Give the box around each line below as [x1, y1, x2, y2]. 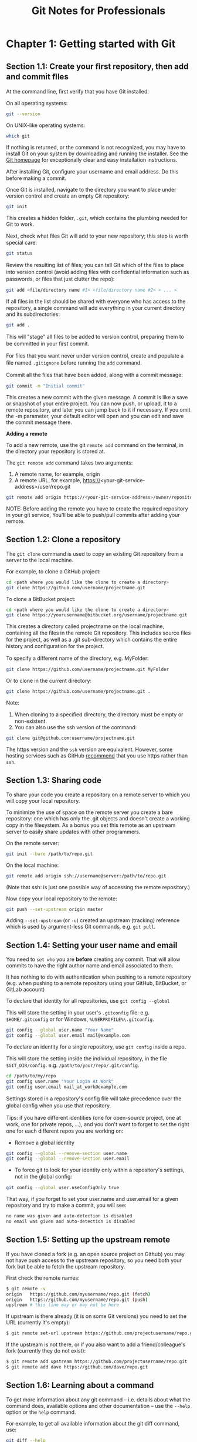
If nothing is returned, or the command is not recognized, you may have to [6, 143, 186, 151]
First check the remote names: [6, 1274, 80, 1281]
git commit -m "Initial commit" [6, 383, 85, 389]
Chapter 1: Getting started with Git [6, 37, 176, 51]
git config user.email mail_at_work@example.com [6, 1084, 127, 1090]
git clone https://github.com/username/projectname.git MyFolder [6, 666, 169, 673]
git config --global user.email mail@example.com [6, 1033, 130, 1039]
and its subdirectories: [6, 311, 60, 318]
